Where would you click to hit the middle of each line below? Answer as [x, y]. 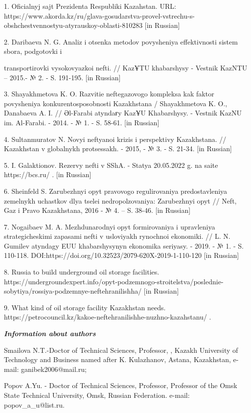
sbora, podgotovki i [33, 51]
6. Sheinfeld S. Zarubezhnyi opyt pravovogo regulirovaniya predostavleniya [116, 191]
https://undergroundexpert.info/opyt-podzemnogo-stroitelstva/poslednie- [114, 281]
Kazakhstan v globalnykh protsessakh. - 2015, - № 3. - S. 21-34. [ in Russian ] [118, 149]
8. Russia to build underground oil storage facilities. [82, 272]
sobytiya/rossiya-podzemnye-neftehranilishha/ [73, 291]
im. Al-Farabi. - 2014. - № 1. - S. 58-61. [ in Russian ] [82, 122]
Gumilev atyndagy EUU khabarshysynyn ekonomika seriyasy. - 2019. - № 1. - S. [124, 245]
